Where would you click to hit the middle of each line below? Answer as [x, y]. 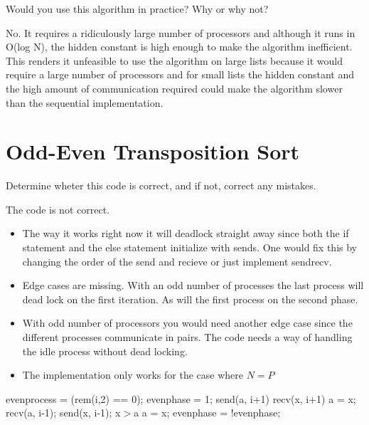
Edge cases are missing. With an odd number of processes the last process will [193, 285]
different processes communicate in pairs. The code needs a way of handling [187, 337]
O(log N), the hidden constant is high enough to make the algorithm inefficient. [179, 47]
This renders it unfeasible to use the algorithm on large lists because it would [174, 60]
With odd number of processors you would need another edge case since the [187, 323]
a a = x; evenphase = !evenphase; [207, 413]
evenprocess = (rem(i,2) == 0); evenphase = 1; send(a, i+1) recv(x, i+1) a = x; [181, 398]
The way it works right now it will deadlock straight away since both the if [186, 233]
